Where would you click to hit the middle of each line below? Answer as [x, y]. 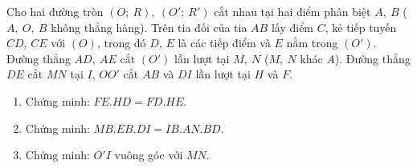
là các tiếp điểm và [224, 43]
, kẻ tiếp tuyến [361, 27]
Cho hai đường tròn [55, 11]
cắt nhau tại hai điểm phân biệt [292, 11]
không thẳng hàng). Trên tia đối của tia [149, 27]
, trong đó [121, 43]
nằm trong [312, 43]
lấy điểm [292, 27]
